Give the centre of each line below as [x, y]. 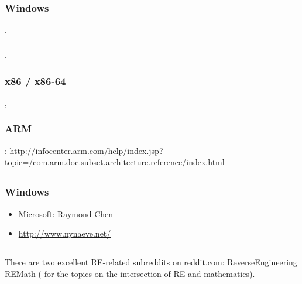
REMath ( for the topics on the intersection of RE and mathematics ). [130, 273]
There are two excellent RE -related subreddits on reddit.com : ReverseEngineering [151, 262]
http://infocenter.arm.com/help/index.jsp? [86, 150]
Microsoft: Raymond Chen [66, 213]
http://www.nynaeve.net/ [65, 233]
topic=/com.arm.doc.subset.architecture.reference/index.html [115, 162]
